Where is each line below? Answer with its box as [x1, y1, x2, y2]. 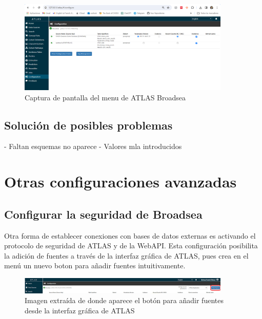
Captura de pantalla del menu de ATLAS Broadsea [25, 92, 186, 102]
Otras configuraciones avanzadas [4, 171, 237, 192]
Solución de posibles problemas [4, 117, 173, 133]
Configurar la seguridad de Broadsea [4, 206, 203, 222]
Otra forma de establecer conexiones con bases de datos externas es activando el [4, 230, 256, 241]
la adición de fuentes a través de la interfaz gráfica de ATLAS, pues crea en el [4, 250, 249, 261]
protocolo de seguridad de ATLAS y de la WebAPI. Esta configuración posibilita [4, 240, 258, 251]
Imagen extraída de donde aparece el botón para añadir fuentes [25, 295, 224, 306]
